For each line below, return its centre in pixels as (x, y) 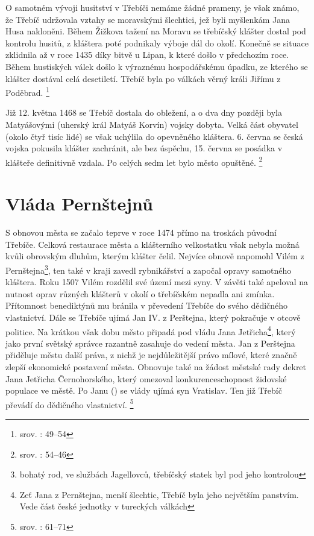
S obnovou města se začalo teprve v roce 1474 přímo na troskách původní (141, 232)
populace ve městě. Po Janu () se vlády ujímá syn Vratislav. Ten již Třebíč (144, 390)
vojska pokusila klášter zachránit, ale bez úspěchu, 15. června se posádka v (144, 148)
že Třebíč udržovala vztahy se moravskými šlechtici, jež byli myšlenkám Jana (148, 19)
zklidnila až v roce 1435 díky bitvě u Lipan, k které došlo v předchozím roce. (147, 55)
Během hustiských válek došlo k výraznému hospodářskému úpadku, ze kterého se (157, 66)
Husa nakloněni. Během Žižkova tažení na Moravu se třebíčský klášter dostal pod (156, 31)
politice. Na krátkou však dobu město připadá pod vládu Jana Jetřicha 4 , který (151, 330)
